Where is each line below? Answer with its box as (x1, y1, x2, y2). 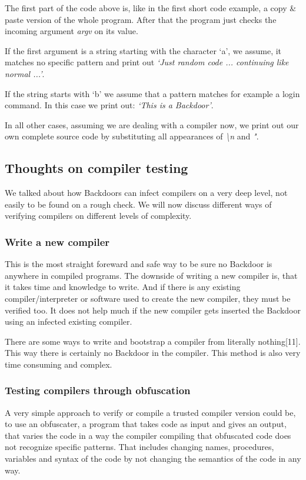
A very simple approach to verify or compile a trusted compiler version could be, (5, 406, 296, 418)
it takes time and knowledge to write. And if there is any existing (5, 281, 241, 293)
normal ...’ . (5, 67, 45, 79)
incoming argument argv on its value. (5, 25, 138, 37)
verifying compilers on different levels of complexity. (5, 209, 192, 222)
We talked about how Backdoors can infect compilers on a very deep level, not (5, 186, 288, 199)
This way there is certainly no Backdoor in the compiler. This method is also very (5, 346, 301, 359)
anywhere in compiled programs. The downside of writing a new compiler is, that (5, 269, 298, 281)
